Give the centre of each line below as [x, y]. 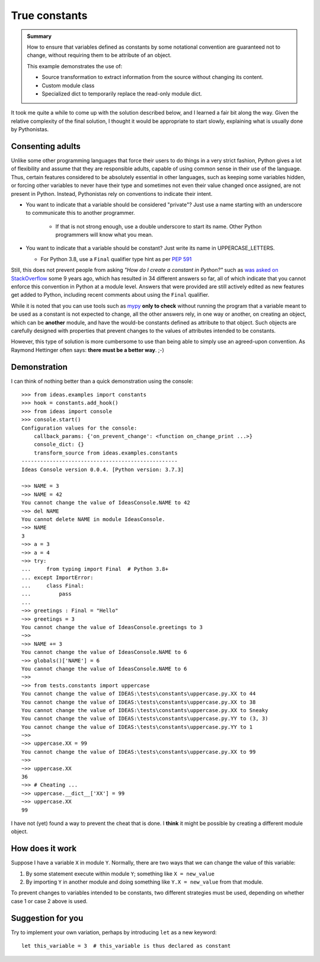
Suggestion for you [47, 918]
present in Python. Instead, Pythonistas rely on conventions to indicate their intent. [112, 193]
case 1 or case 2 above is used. [49, 901]
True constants [49, 15]
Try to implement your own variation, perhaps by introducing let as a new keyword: [114, 932]
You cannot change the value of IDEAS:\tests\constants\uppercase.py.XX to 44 [139, 694]
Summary [39, 36]
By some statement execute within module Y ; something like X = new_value [120, 874]
